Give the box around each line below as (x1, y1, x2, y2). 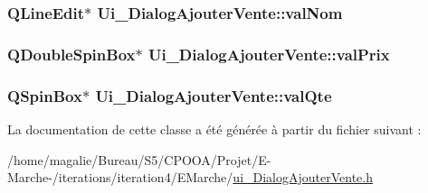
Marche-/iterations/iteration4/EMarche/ (7, 168, 233, 187)
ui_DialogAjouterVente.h (233, 168, 374, 187)
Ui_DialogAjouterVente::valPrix (147, 42, 390, 65)
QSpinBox (7, 84, 82, 106)
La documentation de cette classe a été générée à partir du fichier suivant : (7, 119, 422, 138)
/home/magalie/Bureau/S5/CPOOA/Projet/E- (7, 150, 271, 169)
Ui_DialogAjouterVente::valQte (95, 84, 332, 106)
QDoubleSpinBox (7, 42, 136, 65)
